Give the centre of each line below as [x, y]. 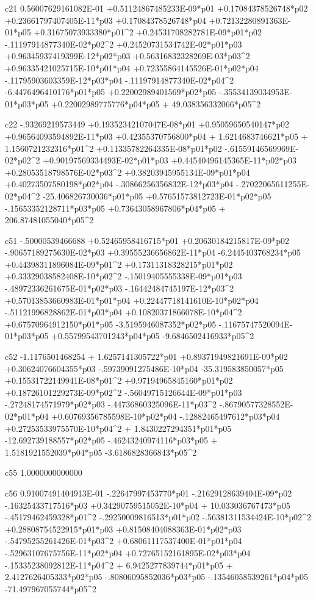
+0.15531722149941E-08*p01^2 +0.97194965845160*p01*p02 [119, 380]
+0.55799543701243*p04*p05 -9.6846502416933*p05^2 [153, 336]
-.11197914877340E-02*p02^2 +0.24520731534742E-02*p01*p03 [124, 44]
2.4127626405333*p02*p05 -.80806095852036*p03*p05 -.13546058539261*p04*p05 [157, 577]
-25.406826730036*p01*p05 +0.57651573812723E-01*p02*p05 [157, 195]
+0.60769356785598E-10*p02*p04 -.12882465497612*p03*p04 [166, 416]
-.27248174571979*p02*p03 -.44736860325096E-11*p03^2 [111, 404]
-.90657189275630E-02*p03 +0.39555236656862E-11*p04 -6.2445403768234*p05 [153, 252]
